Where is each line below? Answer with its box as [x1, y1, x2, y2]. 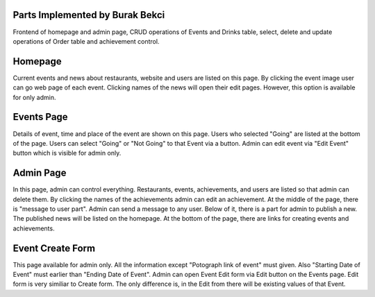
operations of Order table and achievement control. [12, 37, 160, 45]
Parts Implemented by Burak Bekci [12, 9, 165, 21]
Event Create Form [12, 242, 96, 254]
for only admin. [12, 93, 56, 101]
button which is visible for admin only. [12, 149, 122, 158]
